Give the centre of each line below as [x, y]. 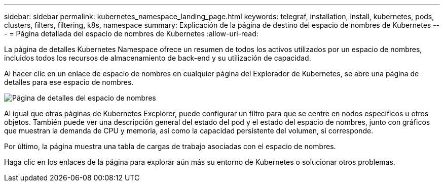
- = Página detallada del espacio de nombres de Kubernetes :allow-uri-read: [131, 34]
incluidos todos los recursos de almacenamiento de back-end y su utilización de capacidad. [158, 58]
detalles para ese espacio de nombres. [69, 82]
